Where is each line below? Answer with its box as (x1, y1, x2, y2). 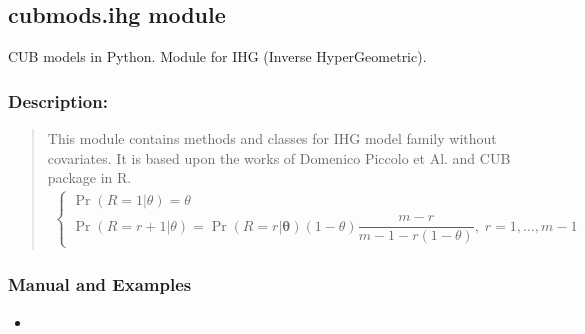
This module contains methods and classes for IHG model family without (47, 128, 497, 149)
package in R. (47, 167, 132, 188)
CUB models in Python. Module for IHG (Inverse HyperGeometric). (8, 46, 427, 67)
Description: (8, 88, 108, 113)
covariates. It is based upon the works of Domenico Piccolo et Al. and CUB (47, 147, 511, 168)
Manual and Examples (8, 272, 192, 297)
